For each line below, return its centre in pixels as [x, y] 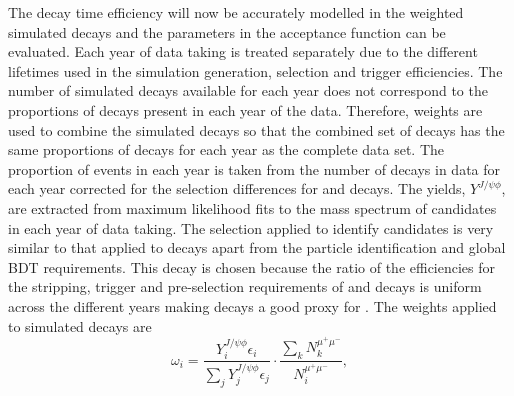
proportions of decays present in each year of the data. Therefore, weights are [245, 109]
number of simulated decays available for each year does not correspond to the [248, 90]
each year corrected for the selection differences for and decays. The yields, [237, 188]
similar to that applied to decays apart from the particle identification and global [257, 247]
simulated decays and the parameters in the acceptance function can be [227, 31]
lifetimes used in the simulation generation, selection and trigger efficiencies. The [255, 70]
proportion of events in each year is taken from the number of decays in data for [254, 168]
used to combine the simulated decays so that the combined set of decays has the [256, 129]
